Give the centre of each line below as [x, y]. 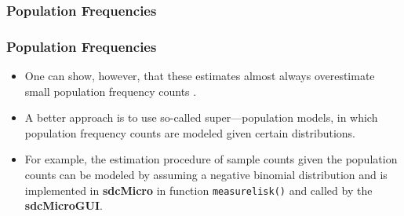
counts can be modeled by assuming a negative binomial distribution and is [206, 175]
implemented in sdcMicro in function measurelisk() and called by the [198, 190]
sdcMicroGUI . [64, 205]
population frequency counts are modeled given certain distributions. [190, 132]
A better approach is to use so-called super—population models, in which [201, 117]
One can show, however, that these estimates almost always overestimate [200, 76]
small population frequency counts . [111, 91]
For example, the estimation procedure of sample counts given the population [211, 159]
